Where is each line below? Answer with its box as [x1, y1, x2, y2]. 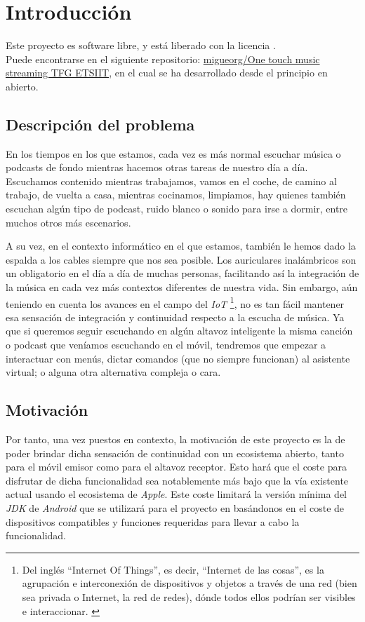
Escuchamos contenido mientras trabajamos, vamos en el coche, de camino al [6, 173, 337, 188]
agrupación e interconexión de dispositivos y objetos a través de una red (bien [22, 576, 357, 590]
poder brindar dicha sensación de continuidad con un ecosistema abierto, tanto [6, 445, 344, 460]
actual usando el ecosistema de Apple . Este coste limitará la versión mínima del [6, 487, 347, 501]
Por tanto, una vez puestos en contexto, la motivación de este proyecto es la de [6, 432, 345, 447]
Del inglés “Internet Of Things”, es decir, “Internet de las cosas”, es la [22, 562, 324, 576]
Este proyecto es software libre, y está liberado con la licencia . [6, 38, 276, 53]
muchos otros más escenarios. [6, 215, 131, 229]
